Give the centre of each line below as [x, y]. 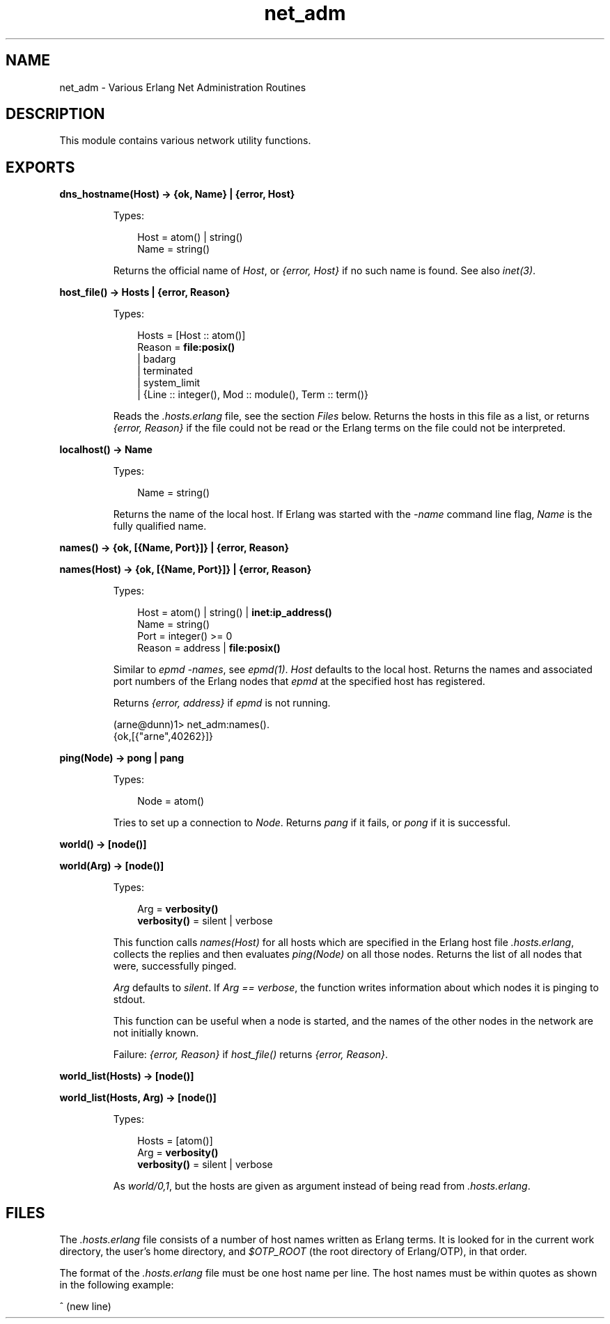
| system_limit [169, 383]
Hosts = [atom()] [175, 1141]
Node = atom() [171, 801]
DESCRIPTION [55, 114]
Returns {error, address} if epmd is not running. [222, 703]
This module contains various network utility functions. [185, 141]
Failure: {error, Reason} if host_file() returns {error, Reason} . [251, 1055]
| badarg [157, 359]
